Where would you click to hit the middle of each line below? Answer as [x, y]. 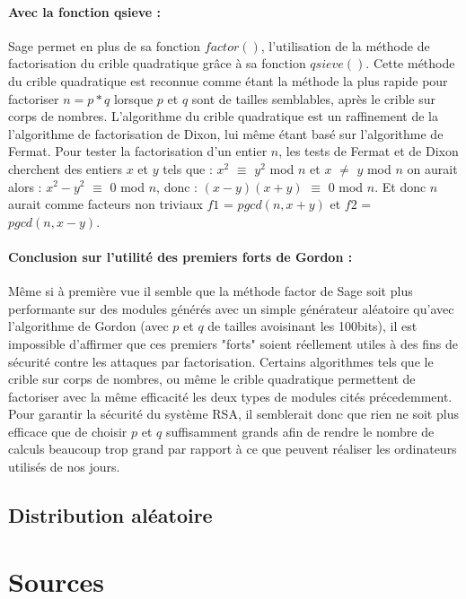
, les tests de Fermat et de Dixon [369, 151]
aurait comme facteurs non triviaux [106, 204]
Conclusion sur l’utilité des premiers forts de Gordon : [180, 256]
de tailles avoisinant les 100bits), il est [312, 326]
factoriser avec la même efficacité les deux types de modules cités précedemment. [230, 396]
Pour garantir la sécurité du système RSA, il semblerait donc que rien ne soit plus [233, 414]
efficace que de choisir [68, 431]
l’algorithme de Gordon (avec [88, 326]
